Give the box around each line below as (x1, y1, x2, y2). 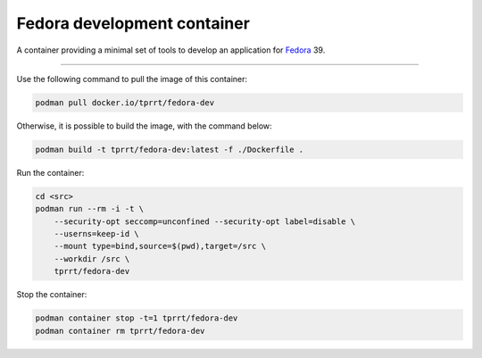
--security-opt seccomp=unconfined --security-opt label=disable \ (54, 216, 356, 227)
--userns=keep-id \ (54, 229, 140, 239)
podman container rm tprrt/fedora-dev (35, 326, 205, 336)
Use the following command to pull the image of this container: (16, 73, 248, 84)
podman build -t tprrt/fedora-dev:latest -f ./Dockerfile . (35, 144, 304, 154)
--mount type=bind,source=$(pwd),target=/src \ (54, 241, 267, 252)
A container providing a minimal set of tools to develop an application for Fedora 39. (16, 45, 326, 55)
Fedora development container (16, 13, 250, 33)
